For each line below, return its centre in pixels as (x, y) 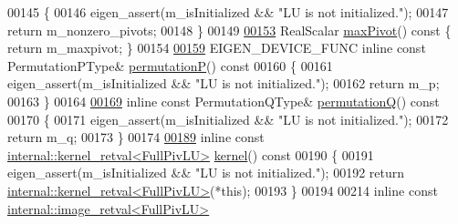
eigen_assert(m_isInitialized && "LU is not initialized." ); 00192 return (206, 173)
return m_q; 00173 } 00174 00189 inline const (136, 137)
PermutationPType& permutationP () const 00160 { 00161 (170, 65)
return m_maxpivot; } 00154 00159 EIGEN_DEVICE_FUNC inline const (217, 48)
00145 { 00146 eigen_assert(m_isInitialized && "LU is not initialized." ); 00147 (228, 12)
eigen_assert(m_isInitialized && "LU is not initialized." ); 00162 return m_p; (224, 83)
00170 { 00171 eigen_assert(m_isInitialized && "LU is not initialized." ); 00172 (228, 119)
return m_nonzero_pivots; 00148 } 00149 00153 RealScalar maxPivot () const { (229, 30)
